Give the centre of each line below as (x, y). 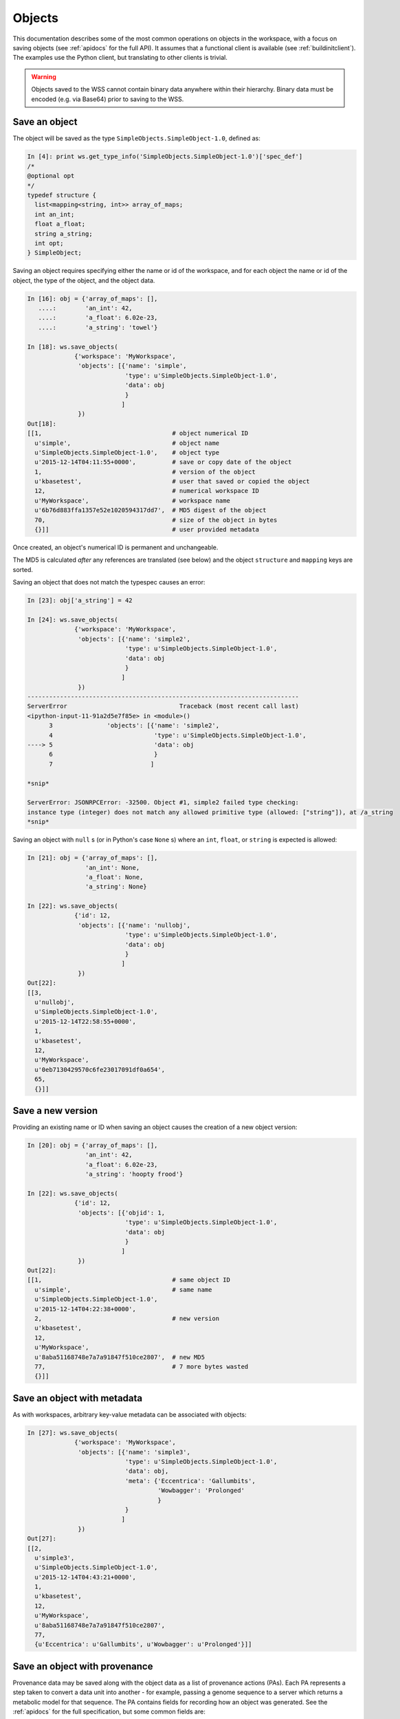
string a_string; (64, 233)
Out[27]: (42, 1539)
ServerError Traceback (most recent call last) (163, 706)
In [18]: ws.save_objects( (73, 347)
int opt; (49, 243)
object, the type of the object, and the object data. (84, 280)
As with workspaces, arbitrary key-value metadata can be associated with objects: (130, 1414)
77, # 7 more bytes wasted (142, 1366)
